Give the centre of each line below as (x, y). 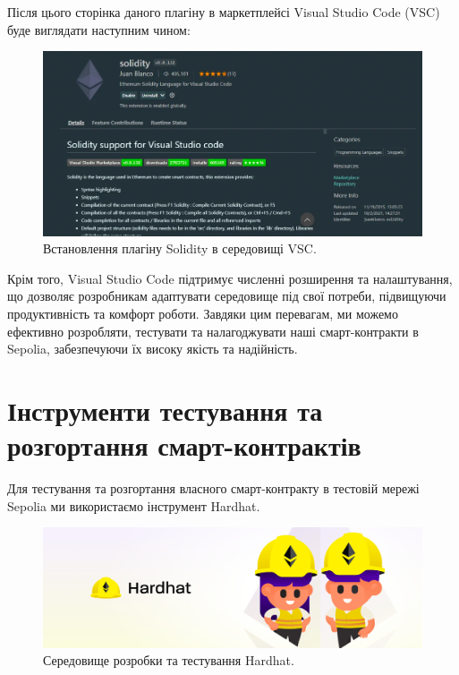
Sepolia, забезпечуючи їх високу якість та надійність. (153, 349)
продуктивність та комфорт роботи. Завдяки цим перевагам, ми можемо (203, 313)
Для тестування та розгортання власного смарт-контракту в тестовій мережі (213, 488)
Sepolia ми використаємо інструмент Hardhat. (134, 505)
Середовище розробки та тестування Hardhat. (169, 660)
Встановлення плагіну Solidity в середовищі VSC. (180, 248)
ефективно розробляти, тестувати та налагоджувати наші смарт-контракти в (213, 331)
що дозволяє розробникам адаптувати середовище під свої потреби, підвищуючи (227, 296)
